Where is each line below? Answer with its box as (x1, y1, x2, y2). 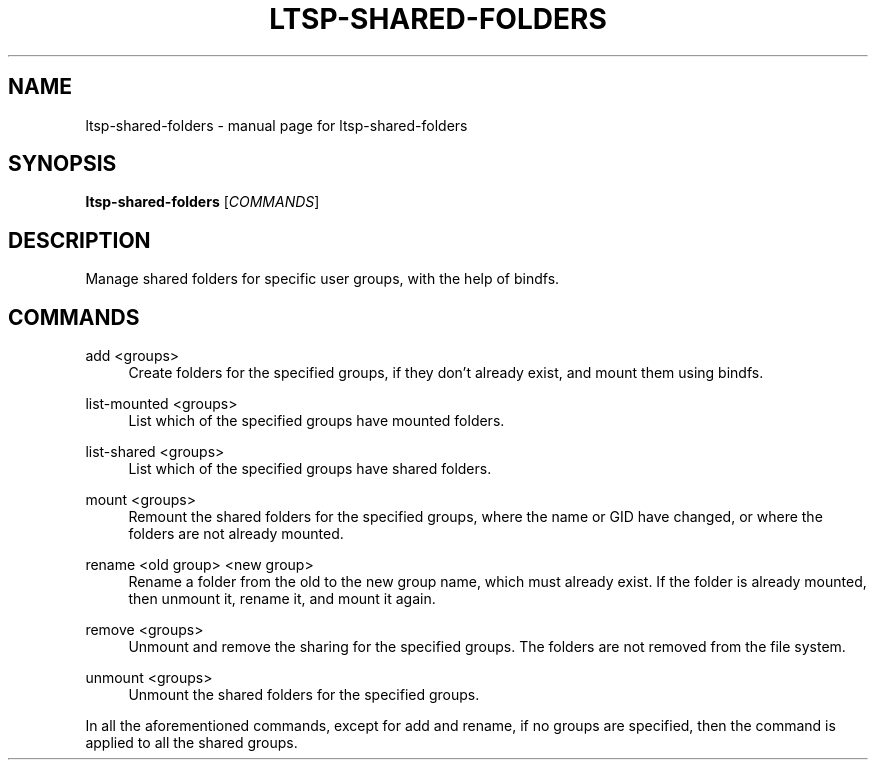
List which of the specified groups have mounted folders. (128, 412, 505, 430)
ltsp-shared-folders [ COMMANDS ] (85, 193, 320, 211)
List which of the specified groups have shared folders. (128, 460, 492, 478)
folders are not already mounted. (128, 525, 344, 543)
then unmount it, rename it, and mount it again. (128, 590, 436, 608)
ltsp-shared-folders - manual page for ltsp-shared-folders (85, 116, 468, 134)
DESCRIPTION (8, 227, 151, 253)
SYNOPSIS (8, 151, 117, 177)
